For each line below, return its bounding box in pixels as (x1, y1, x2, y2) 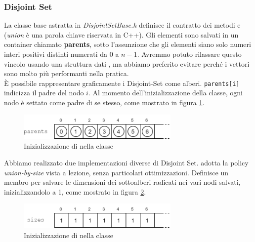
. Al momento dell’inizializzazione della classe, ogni (88, 87, 243, 98)
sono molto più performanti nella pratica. (4, 68, 129, 79)
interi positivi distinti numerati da (4, 49, 108, 59)
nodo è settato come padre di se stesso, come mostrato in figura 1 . (4, 97, 205, 108)
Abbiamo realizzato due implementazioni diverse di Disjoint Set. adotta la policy (4, 157, 249, 167)
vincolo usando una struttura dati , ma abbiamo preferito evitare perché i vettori (4, 58, 250, 69)
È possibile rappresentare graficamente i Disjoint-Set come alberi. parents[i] (4, 78, 240, 88)
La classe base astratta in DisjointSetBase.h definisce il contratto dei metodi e (4, 20, 241, 30)
